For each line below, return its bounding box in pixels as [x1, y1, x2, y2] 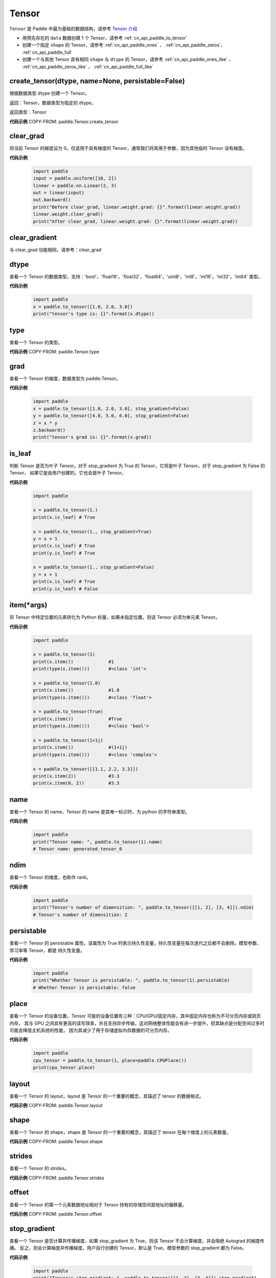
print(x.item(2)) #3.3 [33, 773, 120, 779]
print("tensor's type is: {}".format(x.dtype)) [33, 311, 154, 317]
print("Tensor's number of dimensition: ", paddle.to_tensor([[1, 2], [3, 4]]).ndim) [33, 905, 254, 910]
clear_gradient [9, 233, 57, 242]
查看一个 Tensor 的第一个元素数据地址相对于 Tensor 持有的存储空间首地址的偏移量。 [9, 1201, 187, 1207]
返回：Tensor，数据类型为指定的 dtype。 [9, 100, 96, 106]
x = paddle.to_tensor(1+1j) [33, 737, 103, 743]
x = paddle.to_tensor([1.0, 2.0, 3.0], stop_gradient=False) [33, 405, 190, 412]
